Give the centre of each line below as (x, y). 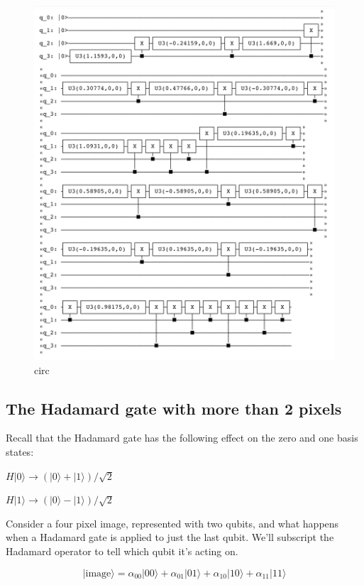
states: (20, 452)
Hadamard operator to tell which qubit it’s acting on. (122, 551)
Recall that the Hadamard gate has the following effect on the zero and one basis (182, 438)
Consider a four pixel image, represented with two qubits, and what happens (172, 523)
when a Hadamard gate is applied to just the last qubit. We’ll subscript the (170, 537)
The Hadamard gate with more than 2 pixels (174, 408)
